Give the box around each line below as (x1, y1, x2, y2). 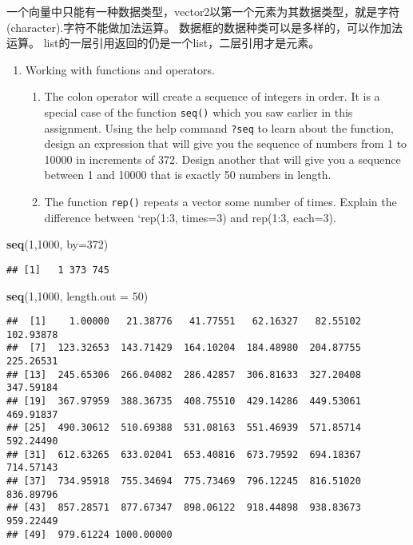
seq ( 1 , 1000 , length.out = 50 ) (6, 287, 149, 304)
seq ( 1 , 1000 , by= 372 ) (6, 236, 109, 253)
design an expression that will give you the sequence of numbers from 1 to (44, 135, 407, 152)
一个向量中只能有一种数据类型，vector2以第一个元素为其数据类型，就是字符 (6, 3, 400, 19)
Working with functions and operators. (25, 61, 215, 78)
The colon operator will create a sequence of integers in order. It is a (44, 88, 380, 105)
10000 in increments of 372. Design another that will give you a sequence (44, 150, 401, 167)
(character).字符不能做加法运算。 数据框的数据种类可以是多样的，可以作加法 (6, 18, 403, 35)
